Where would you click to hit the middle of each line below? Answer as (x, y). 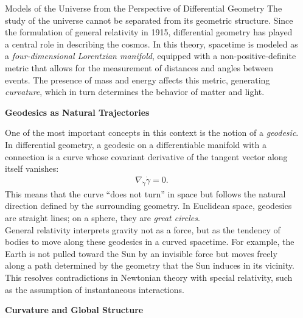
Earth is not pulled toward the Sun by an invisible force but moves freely (141, 253)
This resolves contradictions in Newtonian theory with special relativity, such (149, 277)
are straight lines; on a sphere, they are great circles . (103, 217)
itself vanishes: (32, 168)
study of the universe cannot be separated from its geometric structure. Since (149, 20)
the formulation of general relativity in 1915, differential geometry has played (149, 32)
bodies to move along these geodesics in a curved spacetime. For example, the (150, 242)
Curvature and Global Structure (74, 310)
